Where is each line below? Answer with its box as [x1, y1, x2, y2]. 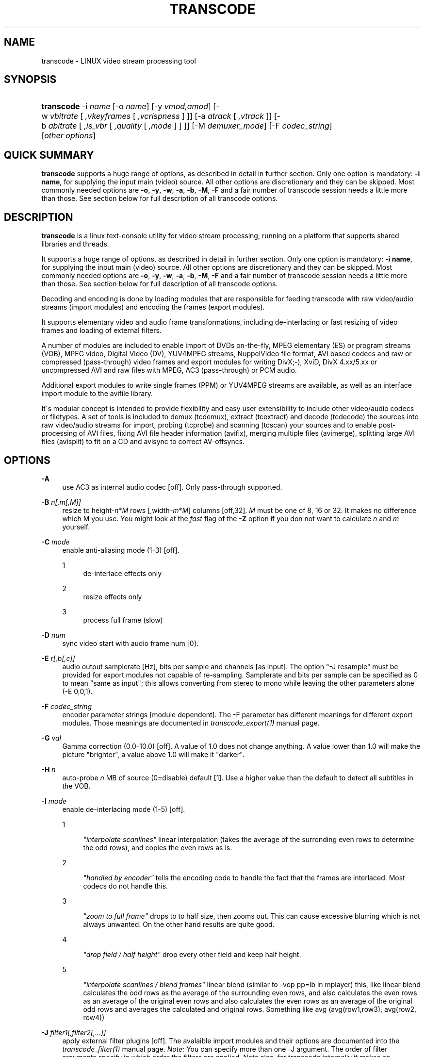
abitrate [48, 121, 77, 131]
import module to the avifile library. [41, 389, 153, 398]
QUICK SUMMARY [4, 149, 94, 161]
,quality [114, 121, 142, 131]
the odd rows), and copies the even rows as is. [83, 843, 232, 852]
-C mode [41, 537, 70, 546]
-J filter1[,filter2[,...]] [41, 1028, 106, 1037]
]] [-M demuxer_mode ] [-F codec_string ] [184, 121, 332, 131]
